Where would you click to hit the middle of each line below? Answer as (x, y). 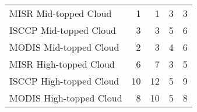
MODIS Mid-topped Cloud (64, 47)
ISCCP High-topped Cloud (64, 81)
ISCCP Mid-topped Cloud (63, 30)
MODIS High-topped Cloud (66, 98)
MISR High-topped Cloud (62, 64)
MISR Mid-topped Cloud (61, 13)
